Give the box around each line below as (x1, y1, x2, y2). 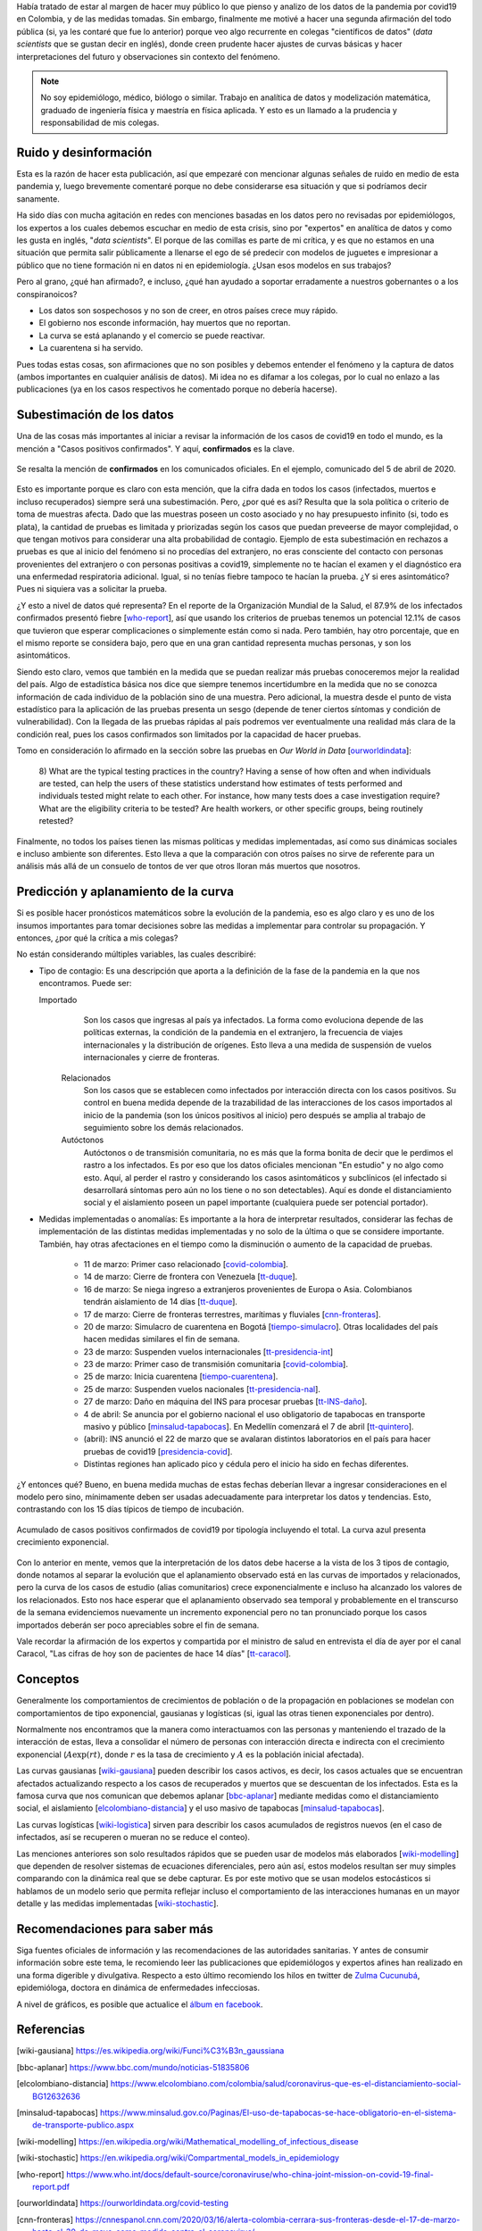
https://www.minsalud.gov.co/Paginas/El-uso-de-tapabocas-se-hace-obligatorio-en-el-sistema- (99, 2107, 457, 2118)
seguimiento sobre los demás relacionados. (83, 1123, 245, 1133)
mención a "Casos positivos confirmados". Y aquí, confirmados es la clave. (16, 443, 295, 454)
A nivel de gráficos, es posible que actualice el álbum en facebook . (16, 1999, 263, 2010)
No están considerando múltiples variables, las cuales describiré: (16, 949, 256, 959)
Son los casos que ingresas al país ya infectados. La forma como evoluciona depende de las (83, 1014, 424, 1025)
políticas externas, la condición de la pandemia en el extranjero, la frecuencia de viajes (83, 1027, 403, 1038)
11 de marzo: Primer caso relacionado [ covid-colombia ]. (83, 1258, 289, 1269)
